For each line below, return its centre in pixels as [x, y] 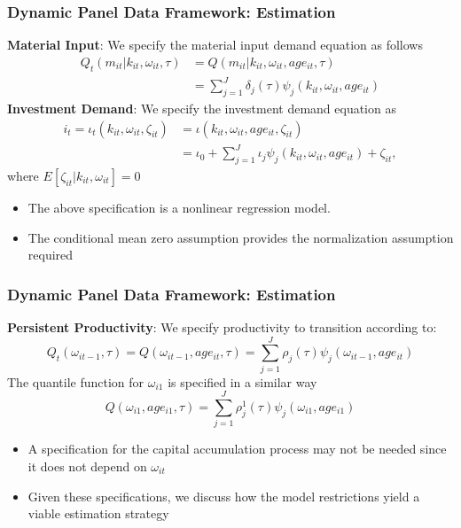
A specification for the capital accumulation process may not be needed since [237, 449]
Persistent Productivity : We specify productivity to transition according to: [222, 326]
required [51, 255]
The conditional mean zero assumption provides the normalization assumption [241, 237]
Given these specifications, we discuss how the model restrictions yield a [224, 496]
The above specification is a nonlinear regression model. [179, 207]
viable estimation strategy [98, 513]
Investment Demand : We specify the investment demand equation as [202, 108]
